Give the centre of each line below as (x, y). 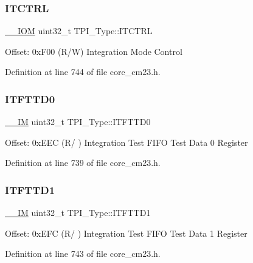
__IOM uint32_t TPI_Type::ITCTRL (79, 31)
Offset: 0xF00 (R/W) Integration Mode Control (94, 51)
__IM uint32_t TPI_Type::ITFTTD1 (78, 213)
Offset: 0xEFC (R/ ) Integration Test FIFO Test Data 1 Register (126, 233)
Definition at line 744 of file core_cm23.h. (83, 72)
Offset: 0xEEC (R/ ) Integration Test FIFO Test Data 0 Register (126, 142)
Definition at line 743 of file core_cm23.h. (83, 254)
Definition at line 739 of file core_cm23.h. (83, 163)
